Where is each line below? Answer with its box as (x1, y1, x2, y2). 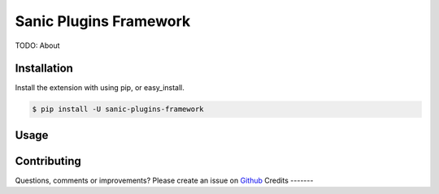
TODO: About (15, 41, 60, 50)
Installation (15, 62, 73, 75)
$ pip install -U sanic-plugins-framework (32, 105, 204, 114)
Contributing (15, 154, 81, 168)
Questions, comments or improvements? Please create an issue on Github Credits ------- (15, 175, 314, 185)
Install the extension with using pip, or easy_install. (15, 83, 185, 93)
